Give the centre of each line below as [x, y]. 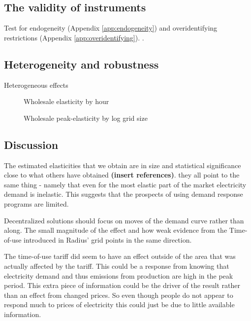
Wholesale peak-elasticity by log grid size [86, 118]
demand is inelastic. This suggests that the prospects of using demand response [124, 194]
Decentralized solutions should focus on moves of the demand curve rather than [124, 220]
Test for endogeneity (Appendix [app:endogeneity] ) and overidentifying [111, 28]
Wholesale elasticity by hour [66, 101]
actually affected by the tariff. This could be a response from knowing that [117, 266]
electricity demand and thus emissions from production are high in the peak [119, 275]
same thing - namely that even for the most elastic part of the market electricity [125, 184]
